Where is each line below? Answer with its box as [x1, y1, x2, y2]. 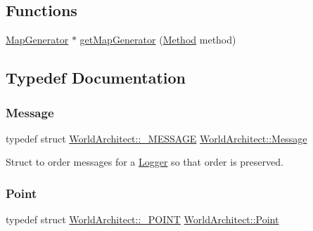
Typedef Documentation [6, 67, 186, 88]
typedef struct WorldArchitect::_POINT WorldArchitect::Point [6, 212, 279, 227]
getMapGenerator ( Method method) [79, 32, 236, 47]
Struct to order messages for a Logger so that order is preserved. [6, 154, 283, 169]
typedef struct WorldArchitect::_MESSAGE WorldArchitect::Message [6, 131, 307, 145]
